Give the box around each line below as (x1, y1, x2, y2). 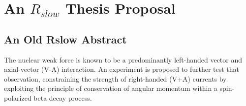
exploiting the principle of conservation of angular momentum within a (4, 83, 217, 93)
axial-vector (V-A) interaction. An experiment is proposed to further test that (4, 64, 240, 74)
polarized (4, 92, 31, 103)
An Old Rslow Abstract (4, 31, 127, 46)
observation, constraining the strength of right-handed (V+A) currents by (4, 73, 227, 84)
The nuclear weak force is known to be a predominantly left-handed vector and (4, 54, 243, 64)
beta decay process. (33, 92, 92, 103)
